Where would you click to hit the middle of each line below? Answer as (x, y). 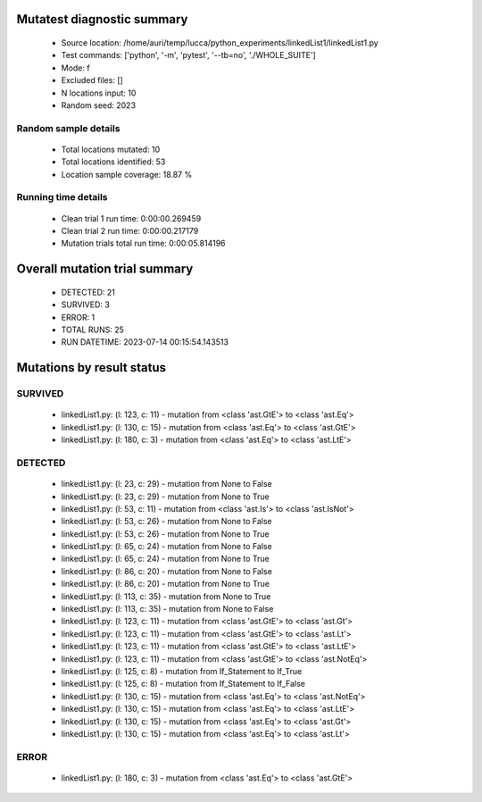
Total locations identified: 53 (113, 162)
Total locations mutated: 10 (111, 149)
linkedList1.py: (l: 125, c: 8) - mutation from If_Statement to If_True (182, 671)
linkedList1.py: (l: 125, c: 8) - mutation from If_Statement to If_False (183, 684)
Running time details (62, 197)
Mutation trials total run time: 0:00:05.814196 (143, 243)
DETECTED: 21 (88, 292)
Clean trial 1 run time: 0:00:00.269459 (131, 218)
